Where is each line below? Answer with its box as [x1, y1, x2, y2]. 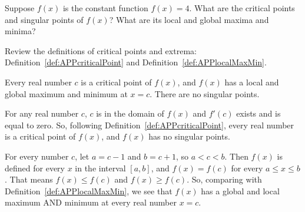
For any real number [5, 107, 79, 120]
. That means [5, 173, 53, 185]
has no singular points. [148, 130, 230, 143]
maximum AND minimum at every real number [5, 196, 177, 208]
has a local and [224, 75, 279, 88]
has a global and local [201, 184, 280, 197]
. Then [224, 150, 248, 162]
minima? [5, 25, 36, 37]
